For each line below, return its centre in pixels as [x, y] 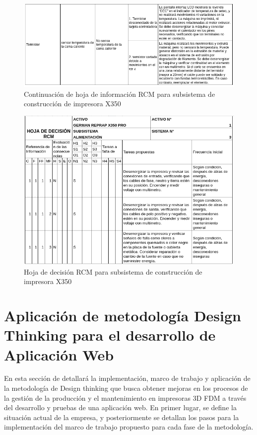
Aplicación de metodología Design [123, 316]
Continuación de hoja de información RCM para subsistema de [120, 94]
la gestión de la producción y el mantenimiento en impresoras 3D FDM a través [125, 398]
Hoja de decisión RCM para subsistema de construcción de [113, 271]
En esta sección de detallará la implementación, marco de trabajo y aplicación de [127, 378]
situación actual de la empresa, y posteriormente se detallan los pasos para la [122, 417]
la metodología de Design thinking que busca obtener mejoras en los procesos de [126, 388]
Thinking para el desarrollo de [110, 335]
